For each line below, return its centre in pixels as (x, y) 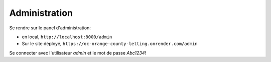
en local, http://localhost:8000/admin (67, 37)
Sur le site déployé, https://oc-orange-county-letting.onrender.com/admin (110, 44)
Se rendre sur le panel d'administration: (50, 28)
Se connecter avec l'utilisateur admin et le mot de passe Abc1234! (78, 53)
